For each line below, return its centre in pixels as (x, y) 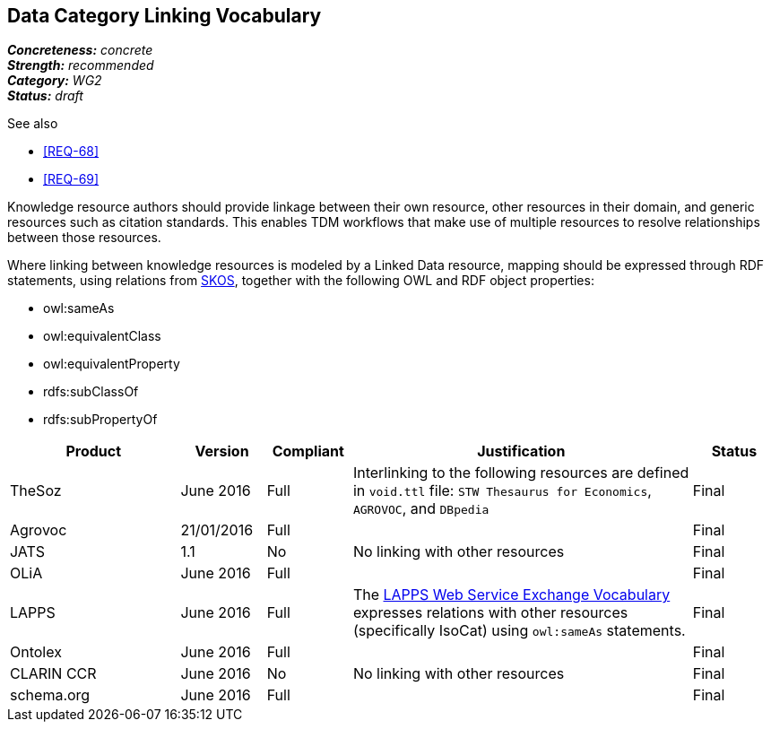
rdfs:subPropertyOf (100, 420)
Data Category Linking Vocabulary (165, 16)
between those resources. (84, 238)
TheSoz (36, 491)
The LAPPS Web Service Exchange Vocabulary (511, 595)
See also (33, 124)
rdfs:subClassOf (91, 392)
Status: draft (45, 96)
